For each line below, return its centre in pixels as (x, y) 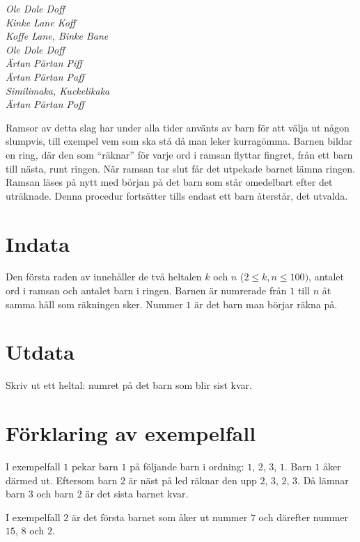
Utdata (40, 352)
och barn (55, 494)
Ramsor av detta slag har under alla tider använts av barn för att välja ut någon (178, 127)
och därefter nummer (304, 517)
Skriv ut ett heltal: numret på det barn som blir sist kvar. (129, 385)
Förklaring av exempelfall (131, 433)
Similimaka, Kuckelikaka (58, 90)
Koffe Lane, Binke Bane (57, 36)
